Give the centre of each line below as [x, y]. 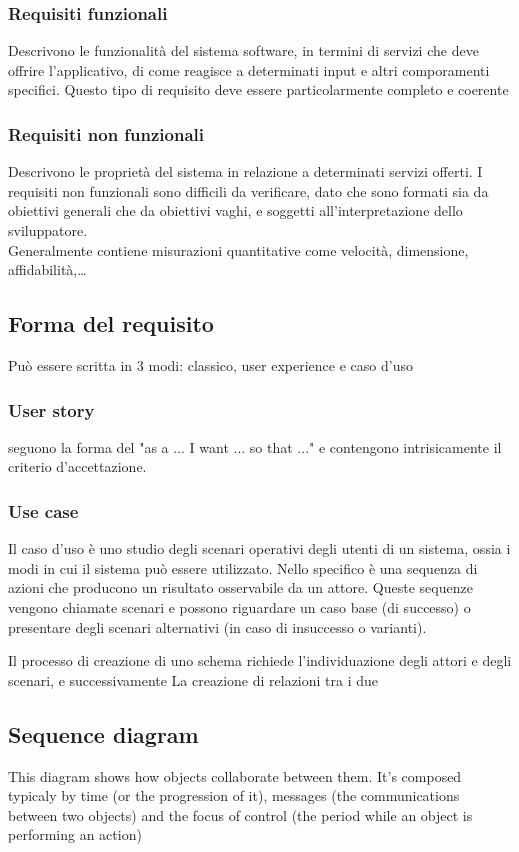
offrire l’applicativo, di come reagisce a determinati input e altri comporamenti [249, 69]
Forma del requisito [111, 323]
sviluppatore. [48, 230]
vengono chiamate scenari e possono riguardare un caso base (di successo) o [239, 606]
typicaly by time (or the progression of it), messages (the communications [234, 795]
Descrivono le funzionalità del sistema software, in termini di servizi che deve [243, 50]
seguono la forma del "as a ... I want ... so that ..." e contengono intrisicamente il [255, 446]
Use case [43, 510]
